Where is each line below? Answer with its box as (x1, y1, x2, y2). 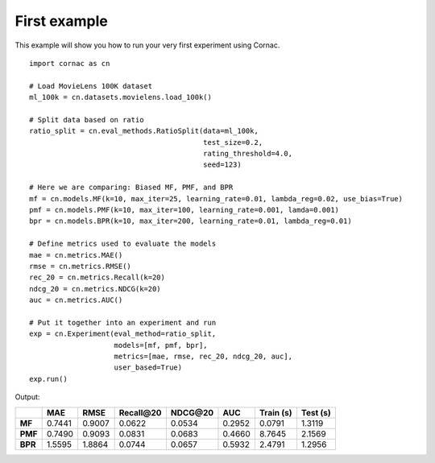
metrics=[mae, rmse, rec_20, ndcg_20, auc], (114, 352, 293, 362)
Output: (14, 392, 40, 402)
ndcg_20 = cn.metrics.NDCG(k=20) (29, 284, 161, 293)
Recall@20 (118, 407, 162, 418)
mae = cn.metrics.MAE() (29, 250, 123, 259)
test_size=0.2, (202, 138, 263, 147)
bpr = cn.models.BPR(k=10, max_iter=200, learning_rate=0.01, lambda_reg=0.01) (29, 217, 352, 225)
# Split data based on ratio (29, 115, 144, 124)
